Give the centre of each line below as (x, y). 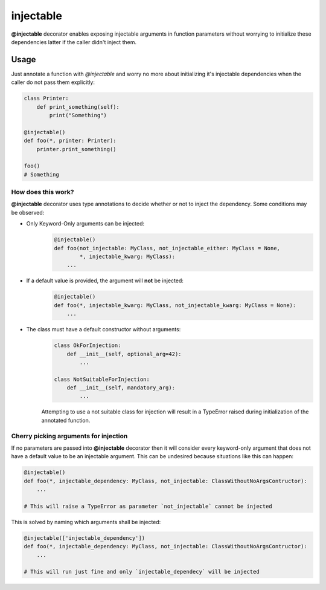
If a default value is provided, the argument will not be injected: (105, 280)
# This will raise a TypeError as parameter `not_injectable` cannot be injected (148, 506)
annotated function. (66, 420)
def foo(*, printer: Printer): (70, 141)
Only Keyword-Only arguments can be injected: (85, 224)
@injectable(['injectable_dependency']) (84, 538)
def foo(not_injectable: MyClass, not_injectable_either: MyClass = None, (167, 248)
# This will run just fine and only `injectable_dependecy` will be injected (142, 572)
